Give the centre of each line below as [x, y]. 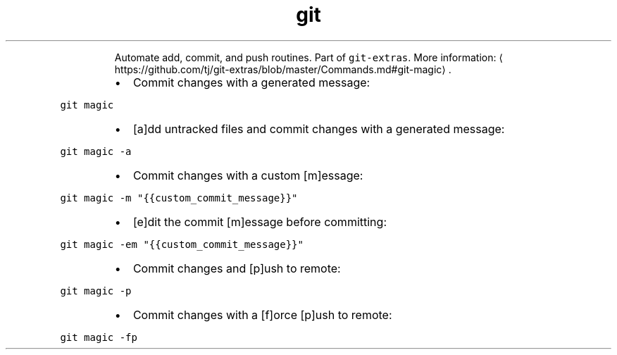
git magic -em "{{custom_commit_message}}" [182, 244]
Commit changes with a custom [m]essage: [248, 175]
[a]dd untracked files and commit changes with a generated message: [319, 129]
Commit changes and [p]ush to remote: [237, 268]
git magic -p [96, 291]
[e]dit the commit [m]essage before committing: [260, 222]
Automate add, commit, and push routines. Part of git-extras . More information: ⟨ [308, 57]
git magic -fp [99, 337]
